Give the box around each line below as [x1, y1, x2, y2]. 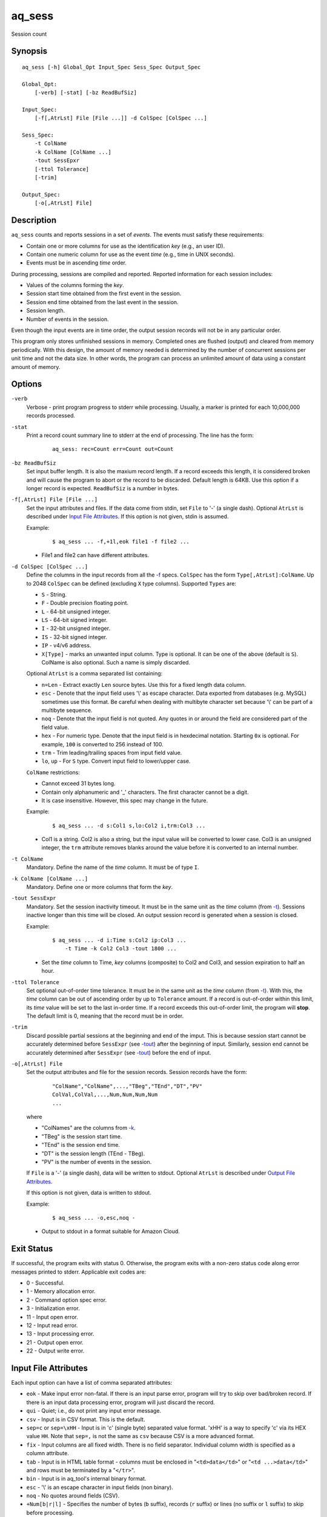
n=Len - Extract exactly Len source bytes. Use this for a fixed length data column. [41, 681, 246, 688]
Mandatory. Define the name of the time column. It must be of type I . [26, 863, 199, 871]
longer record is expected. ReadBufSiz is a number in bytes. [26, 485, 179, 492]
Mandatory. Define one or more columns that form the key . [26, 884, 173, 891]
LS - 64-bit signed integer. [41, 617, 108, 624]
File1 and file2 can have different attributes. [41, 552, 150, 559]
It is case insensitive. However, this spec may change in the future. [41, 797, 208, 804]
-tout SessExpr [11, 895, 57, 902]
